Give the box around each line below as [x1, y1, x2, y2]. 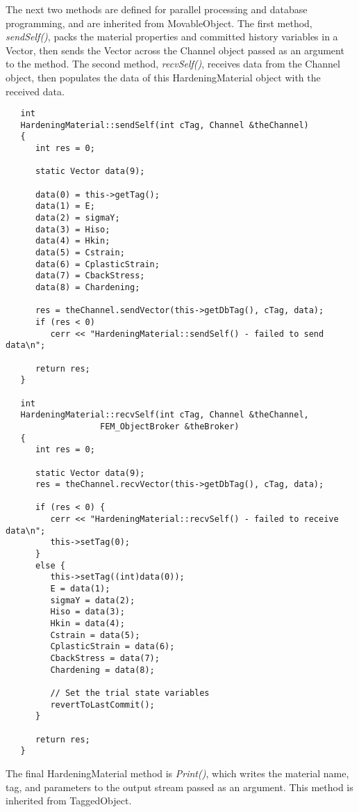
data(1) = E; [35, 201, 95, 212]
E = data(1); [50, 584, 110, 594]
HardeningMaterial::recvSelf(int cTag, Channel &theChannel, [20, 410, 309, 420]
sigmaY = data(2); [50, 595, 135, 605]
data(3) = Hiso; [35, 224, 110, 234]
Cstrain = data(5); [50, 630, 140, 640]
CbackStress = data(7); [50, 653, 160, 663]
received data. [6, 83, 65, 98]
